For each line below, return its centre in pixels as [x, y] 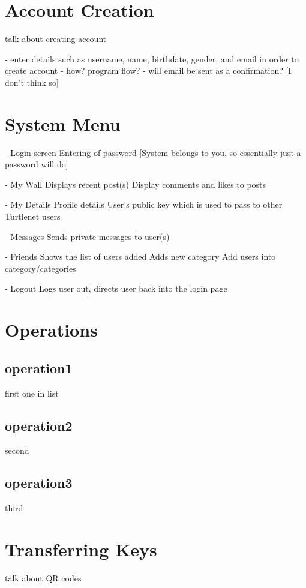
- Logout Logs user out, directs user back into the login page [116, 288]
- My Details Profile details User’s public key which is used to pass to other [144, 204]
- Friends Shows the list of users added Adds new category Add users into [140, 256]
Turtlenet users [33, 216]
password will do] [37, 164]
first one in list [32, 393]
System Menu [63, 123]
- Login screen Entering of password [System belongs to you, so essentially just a [153, 152]
